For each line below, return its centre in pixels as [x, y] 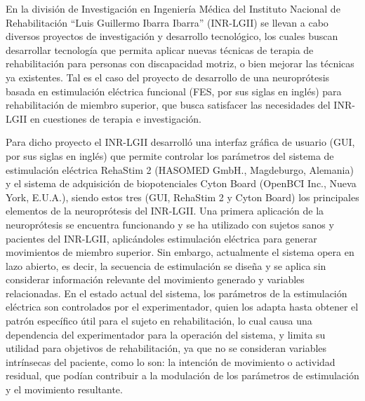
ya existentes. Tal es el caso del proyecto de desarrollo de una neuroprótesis [168, 77]
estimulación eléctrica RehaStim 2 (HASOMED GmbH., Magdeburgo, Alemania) [180, 169]
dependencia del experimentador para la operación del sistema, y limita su [166, 334]
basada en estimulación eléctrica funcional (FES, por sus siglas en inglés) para [174, 91]
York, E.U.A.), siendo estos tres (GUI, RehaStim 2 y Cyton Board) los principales [182, 197]
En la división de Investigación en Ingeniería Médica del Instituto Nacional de [173, 8]
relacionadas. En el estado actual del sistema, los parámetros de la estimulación [177, 293]
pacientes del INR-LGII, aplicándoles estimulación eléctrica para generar [161, 238]
